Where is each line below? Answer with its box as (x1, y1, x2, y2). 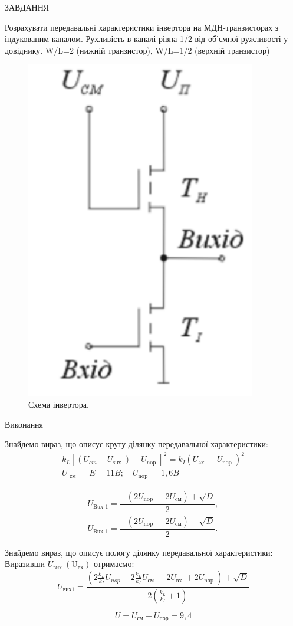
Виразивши (5, 558, 45, 570)
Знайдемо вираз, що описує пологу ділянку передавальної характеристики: (5, 546, 273, 558)
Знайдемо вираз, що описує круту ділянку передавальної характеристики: (5, 438, 268, 450)
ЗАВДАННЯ (5, 1, 50, 13)
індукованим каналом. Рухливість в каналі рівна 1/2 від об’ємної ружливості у (5, 32, 288, 45)
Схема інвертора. (28, 398, 89, 410)
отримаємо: (93, 558, 134, 570)
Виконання (5, 418, 44, 430)
